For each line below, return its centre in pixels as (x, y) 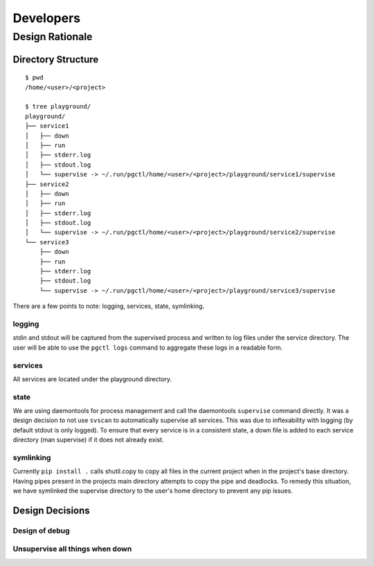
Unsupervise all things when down (72, 549)
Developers (47, 18)
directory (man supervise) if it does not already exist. (88, 440)
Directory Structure (56, 59)
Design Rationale (53, 37)
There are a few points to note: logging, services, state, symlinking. (108, 306)
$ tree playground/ (58, 107)
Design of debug (41, 531)
